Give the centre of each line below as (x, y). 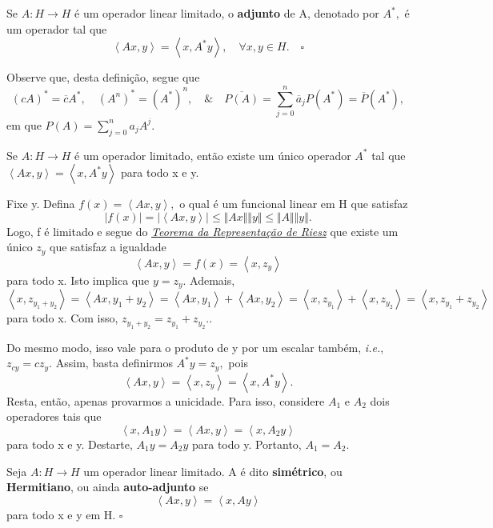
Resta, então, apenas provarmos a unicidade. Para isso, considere (166, 400)
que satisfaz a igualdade (108, 247)
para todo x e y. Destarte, (70, 444)
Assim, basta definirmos (114, 363)
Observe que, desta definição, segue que (103, 77)
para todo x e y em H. (61, 514)
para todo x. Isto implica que (78, 280)
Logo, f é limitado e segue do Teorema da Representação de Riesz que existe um (202, 231)
